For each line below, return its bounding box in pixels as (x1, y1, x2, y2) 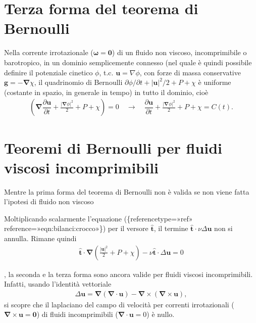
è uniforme (198, 77, 231, 87)
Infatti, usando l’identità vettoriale (4, 279, 112, 289)
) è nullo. (146, 309, 175, 319)
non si (214, 223, 233, 234)
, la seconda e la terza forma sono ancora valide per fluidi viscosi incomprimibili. (4, 268, 253, 279)
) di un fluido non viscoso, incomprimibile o (112, 47, 247, 58)
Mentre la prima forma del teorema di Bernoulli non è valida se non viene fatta (4, 186, 249, 197)
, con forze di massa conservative (139, 67, 241, 77)
